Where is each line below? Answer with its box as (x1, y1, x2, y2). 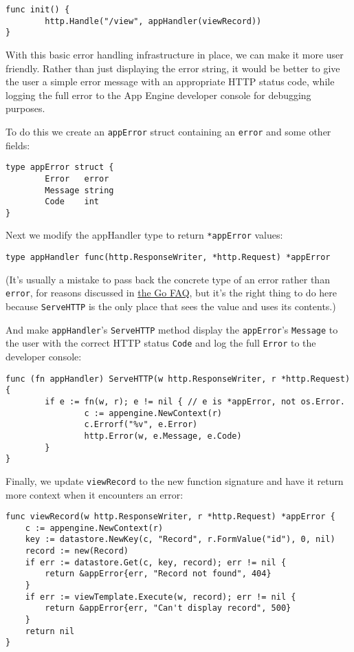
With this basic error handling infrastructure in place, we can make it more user (5, 47, 344, 61)
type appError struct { (5, 162, 114, 173)
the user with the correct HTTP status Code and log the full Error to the (5, 336, 316, 350)
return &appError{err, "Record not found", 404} (45, 569, 272, 579)
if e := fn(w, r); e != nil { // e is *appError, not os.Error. (45, 396, 345, 406)
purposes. (5, 101, 45, 116)
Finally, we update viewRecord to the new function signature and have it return (5, 473, 344, 488)
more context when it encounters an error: (5, 487, 184, 501)
